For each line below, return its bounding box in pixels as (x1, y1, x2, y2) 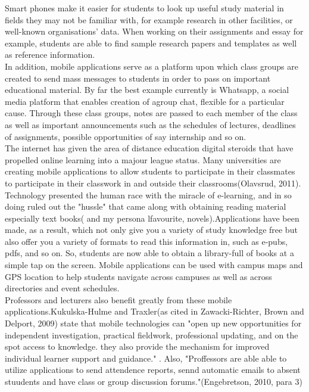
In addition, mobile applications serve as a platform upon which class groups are (5, 60, 298, 72)
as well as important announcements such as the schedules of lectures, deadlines (5, 118, 296, 130)
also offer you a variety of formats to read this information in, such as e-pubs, (5, 235, 288, 247)
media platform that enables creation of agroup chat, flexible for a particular (5, 95, 285, 107)
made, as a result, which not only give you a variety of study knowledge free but (5, 223, 298, 236)
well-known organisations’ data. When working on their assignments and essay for (5, 25, 304, 38)
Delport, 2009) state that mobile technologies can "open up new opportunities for (5, 317, 302, 329)
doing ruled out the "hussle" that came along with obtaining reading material (5, 200, 286, 213)
